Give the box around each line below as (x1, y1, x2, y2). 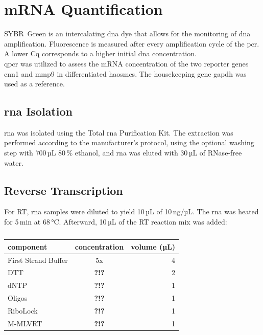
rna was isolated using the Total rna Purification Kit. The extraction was (4, 127, 233, 138)
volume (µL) (131, 241, 176, 252)
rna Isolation (4, 103, 73, 119)
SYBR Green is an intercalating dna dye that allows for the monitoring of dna (4, 28, 251, 39)
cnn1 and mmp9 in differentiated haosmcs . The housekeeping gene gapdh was (4, 68, 247, 79)
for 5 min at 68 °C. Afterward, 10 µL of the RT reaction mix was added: (4, 216, 227, 227)
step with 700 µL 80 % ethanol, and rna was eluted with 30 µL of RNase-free (4, 147, 242, 158)
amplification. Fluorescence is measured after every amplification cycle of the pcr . (4, 38, 259, 49)
